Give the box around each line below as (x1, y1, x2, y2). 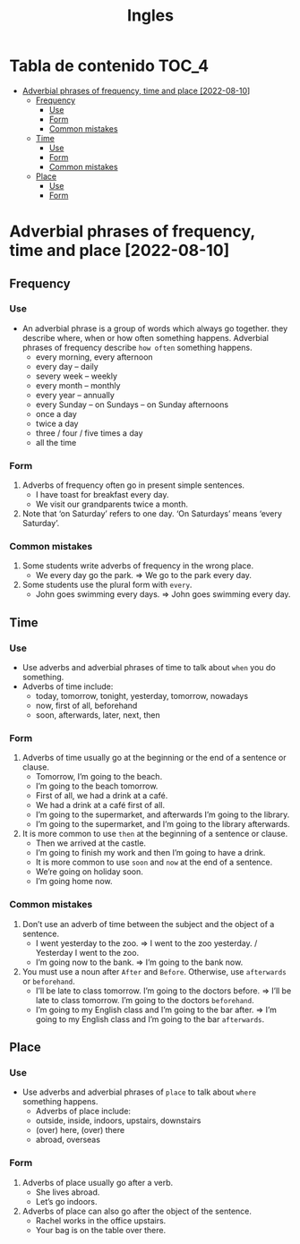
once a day (35, 408, 78, 419)
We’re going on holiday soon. (35, 866, 143, 877)
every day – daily (35, 361, 99, 371)
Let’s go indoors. (35, 1196, 98, 1206)
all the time (35, 437, 77, 447)
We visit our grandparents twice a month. (35, 498, 188, 510)
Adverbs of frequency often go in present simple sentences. (21, 480, 244, 490)
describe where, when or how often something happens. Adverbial (21, 332, 269, 343)
